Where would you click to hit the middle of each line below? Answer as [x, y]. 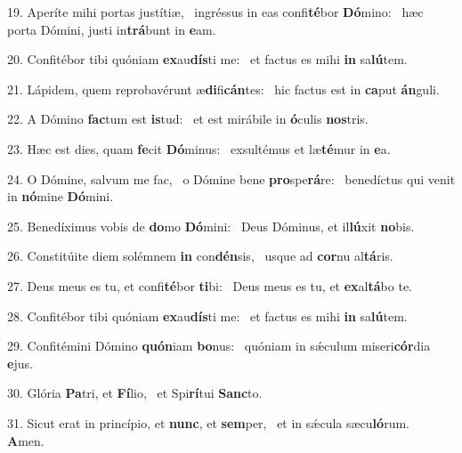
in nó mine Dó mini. [61, 196]
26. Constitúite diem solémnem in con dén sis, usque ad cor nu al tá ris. [200, 256]
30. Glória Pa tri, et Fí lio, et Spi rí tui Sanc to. [135, 393]
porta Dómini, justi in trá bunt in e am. [112, 29]
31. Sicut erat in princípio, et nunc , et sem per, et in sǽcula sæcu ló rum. [208, 422]
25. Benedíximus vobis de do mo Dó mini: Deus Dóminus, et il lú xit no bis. [211, 226]
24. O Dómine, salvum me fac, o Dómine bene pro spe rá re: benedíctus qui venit [231, 178]
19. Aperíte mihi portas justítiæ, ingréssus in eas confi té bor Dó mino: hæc [215, 12]
